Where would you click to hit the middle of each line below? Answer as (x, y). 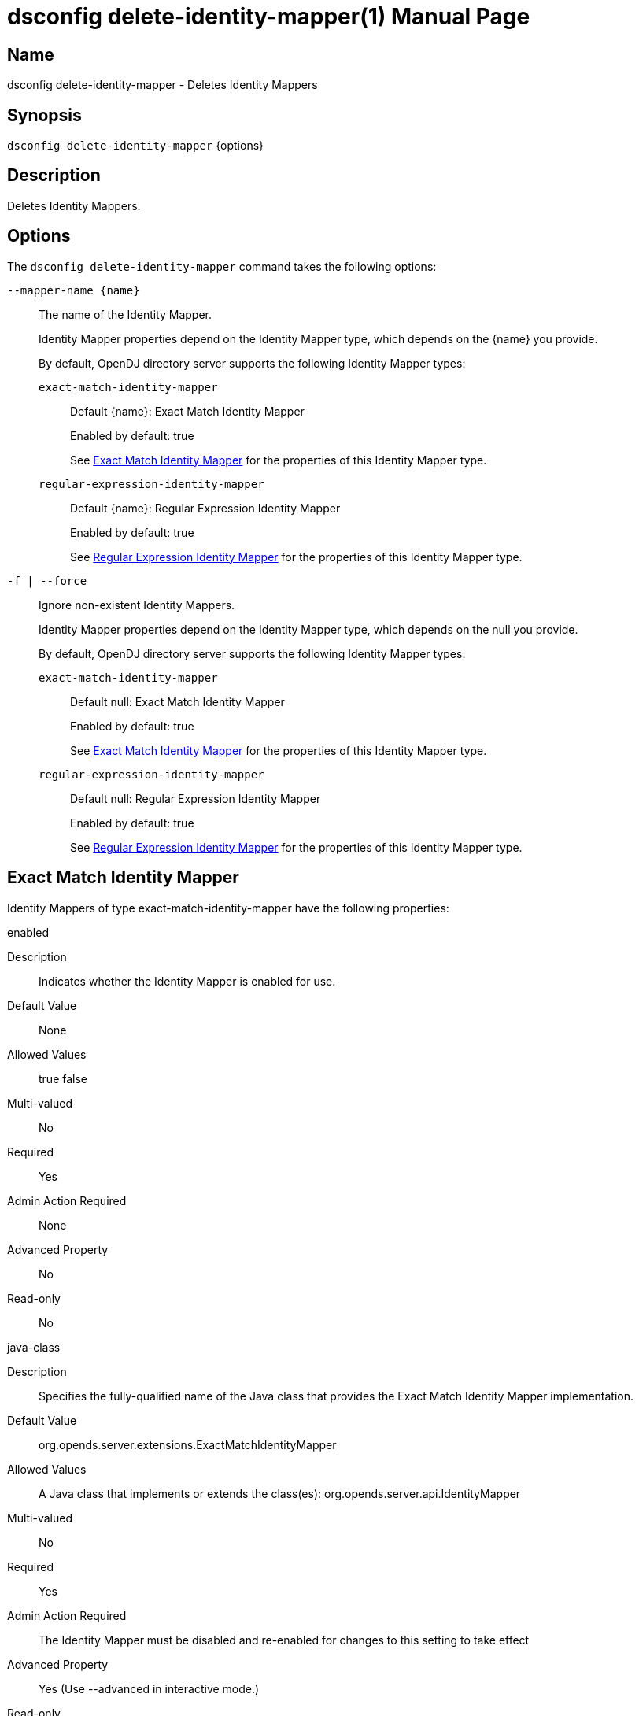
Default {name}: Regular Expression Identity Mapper (205, 508)
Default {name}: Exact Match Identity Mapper (187, 411)
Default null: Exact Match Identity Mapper (177, 701)
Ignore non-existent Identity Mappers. (137, 605)
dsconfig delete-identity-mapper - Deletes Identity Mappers (163, 85)
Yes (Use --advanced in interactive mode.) (149, 1688)
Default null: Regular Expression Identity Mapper (196, 798)
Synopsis (44, 115)
